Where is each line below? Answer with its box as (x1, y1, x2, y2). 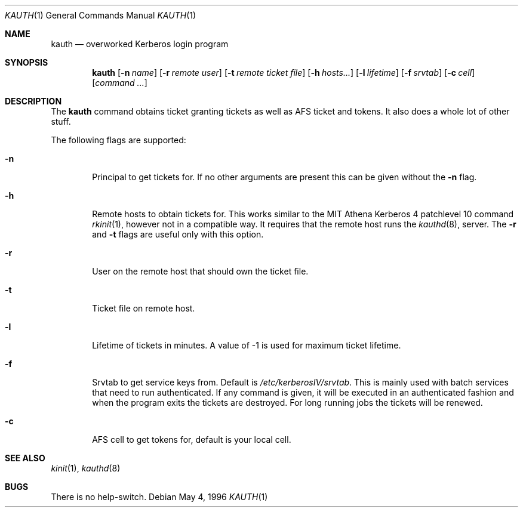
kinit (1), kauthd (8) (51, 463, 121, 473)
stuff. (51, 116, 71, 127)
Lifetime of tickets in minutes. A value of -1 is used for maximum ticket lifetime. (92, 340, 401, 350)
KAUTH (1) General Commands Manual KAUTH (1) (5, 10, 196, 20)
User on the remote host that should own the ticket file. (92, 266, 309, 276)
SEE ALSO (5, 453, 45, 463)
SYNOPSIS (5, 57, 48, 67)
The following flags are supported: (51, 135, 186, 145)
